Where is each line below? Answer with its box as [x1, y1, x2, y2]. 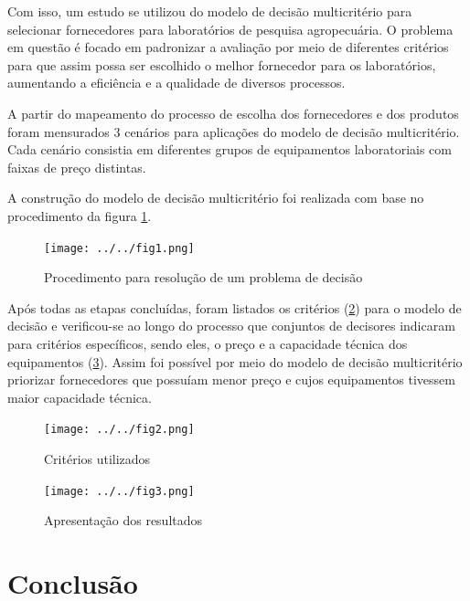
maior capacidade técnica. [7, 387, 152, 406]
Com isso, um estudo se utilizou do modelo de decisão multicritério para [7, 2, 412, 20]
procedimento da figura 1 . [7, 206, 152, 225]
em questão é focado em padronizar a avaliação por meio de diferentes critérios [7, 37, 449, 57]
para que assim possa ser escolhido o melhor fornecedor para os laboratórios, [7, 55, 436, 74]
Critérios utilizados [44, 449, 151, 468]
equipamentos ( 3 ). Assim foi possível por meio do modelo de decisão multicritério [7, 352, 463, 371]
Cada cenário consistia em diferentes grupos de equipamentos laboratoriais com [7, 140, 452, 159]
